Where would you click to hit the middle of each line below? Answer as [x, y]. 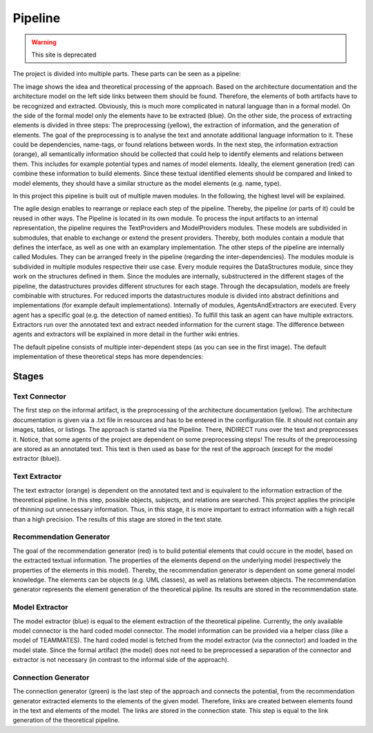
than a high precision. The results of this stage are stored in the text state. [118, 519]
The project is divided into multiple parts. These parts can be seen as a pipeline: [127, 74]
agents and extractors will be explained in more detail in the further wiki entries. [126, 334]
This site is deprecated [64, 55]
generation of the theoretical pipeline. [66, 720]
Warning [44, 42]
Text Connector [40, 397]
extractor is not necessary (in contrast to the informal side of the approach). [121, 660]
